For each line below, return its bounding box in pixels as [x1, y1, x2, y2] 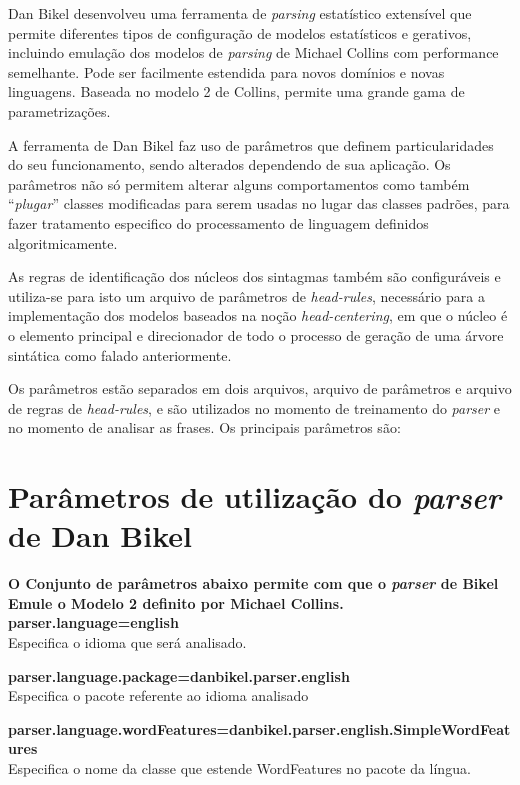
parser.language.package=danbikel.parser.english [8, 665, 350, 686]
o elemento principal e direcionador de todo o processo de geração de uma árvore [8, 324, 504, 345]
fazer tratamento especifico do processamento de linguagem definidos [8, 212, 429, 233]
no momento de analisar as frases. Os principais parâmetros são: [8, 417, 401, 438]
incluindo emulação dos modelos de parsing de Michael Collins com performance [8, 42, 499, 63]
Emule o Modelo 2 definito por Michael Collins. [8, 592, 344, 613]
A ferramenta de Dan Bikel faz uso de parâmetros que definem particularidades [8, 134, 494, 155]
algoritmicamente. [8, 232, 118, 253]
